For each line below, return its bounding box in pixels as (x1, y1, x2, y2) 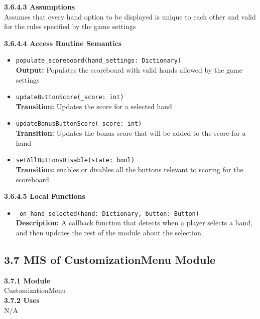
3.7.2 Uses (4, 294, 40, 305)
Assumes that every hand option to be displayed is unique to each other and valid (4, 11, 256, 22)
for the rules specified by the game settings (4, 21, 136, 32)
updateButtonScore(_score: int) (16, 94, 124, 101)
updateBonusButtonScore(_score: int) (16, 120, 142, 128)
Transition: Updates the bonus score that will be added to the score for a (16, 128, 246, 138)
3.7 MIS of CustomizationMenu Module (4, 251, 216, 267)
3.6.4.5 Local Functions (4, 191, 85, 201)
